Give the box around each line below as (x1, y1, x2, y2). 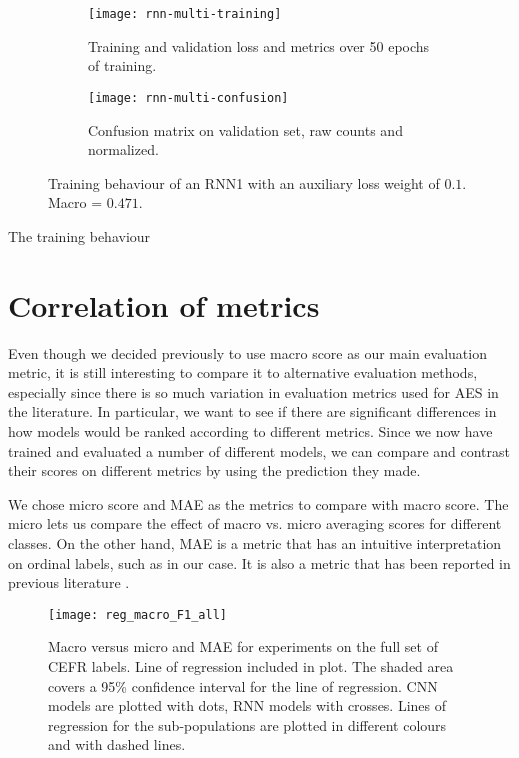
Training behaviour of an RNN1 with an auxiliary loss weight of (48, 172, 440, 193)
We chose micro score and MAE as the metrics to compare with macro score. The (8, 493, 509, 514)
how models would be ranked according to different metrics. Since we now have (8, 420, 493, 441)
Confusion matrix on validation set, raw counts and (88, 119, 403, 140)
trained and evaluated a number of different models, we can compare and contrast (8, 440, 510, 461)
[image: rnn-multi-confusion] (88, 90, 289, 105)
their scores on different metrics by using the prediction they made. (8, 460, 421, 481)
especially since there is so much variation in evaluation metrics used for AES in (8, 381, 499, 402)
